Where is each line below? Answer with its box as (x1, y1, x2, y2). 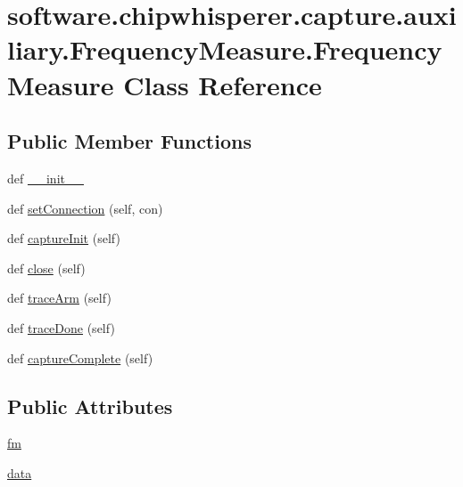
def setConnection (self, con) (7, 199, 163, 217)
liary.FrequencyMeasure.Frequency (7, 31, 442, 68)
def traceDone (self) (7, 318, 115, 337)
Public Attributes (7, 392, 173, 419)
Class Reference (123, 66, 322, 102)
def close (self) (7, 258, 86, 277)
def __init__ (7, 168, 84, 187)
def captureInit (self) (7, 229, 120, 248)
